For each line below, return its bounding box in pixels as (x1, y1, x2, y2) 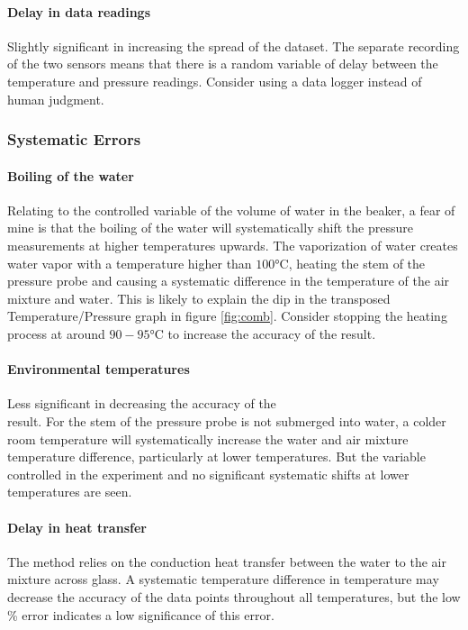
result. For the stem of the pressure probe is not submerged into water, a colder (7, 411, 446, 430)
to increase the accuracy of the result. (167, 324, 376, 342)
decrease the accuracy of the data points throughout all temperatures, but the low (7, 587, 461, 606)
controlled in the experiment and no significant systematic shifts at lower (7, 464, 409, 483)
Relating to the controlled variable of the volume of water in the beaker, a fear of (7, 200, 455, 219)
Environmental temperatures (7, 360, 190, 379)
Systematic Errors (7, 128, 141, 151)
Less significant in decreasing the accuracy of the (7, 394, 276, 413)
